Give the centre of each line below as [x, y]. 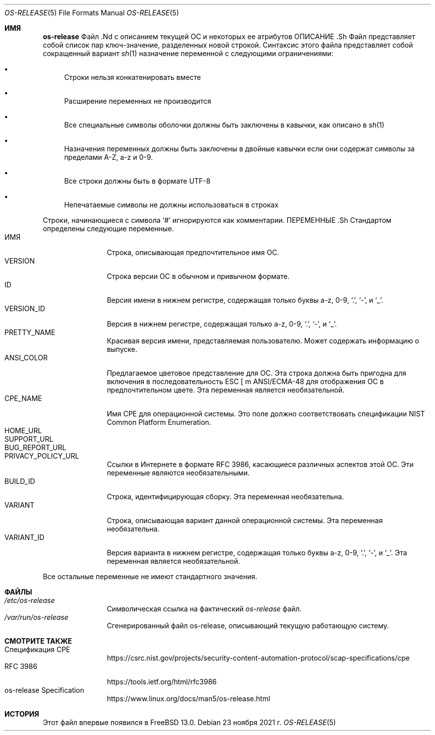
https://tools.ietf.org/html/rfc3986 [162, 682]
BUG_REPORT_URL [35, 447]
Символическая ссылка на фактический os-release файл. [204, 609]
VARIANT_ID [25, 537]
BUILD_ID [20, 481]
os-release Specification [44, 690]
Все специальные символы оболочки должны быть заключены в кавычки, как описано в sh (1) [224, 125]
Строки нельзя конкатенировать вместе [132, 77]
